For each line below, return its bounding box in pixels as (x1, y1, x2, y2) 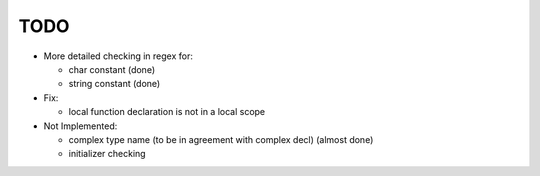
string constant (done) (68, 78, 161, 90)
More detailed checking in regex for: (43, 50, 194, 62)
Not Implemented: (43, 120, 118, 132)
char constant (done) (68, 63, 155, 75)
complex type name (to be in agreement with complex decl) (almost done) (68, 133, 374, 145)
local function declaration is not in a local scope (68, 106, 266, 118)
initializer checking (68, 148, 146, 160)
